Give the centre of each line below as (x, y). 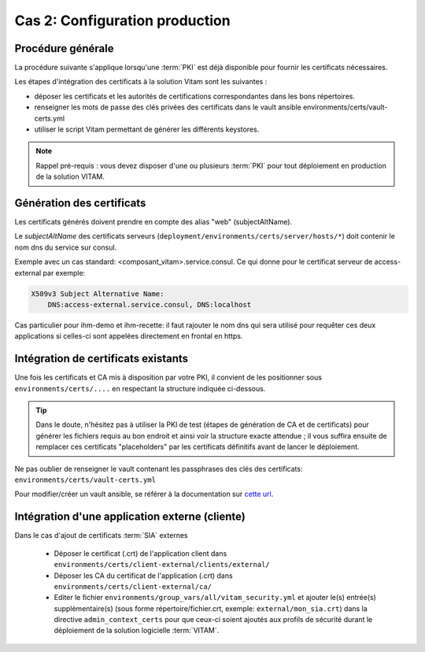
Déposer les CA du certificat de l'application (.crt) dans (143, 576)
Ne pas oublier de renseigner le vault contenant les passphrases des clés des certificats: (159, 469)
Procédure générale (64, 48)
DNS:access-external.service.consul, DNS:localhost (150, 305)
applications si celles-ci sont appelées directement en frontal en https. (129, 336)
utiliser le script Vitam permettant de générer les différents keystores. (147, 129)
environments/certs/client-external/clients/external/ (162, 565)
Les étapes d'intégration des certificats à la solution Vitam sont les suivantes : (141, 82)
